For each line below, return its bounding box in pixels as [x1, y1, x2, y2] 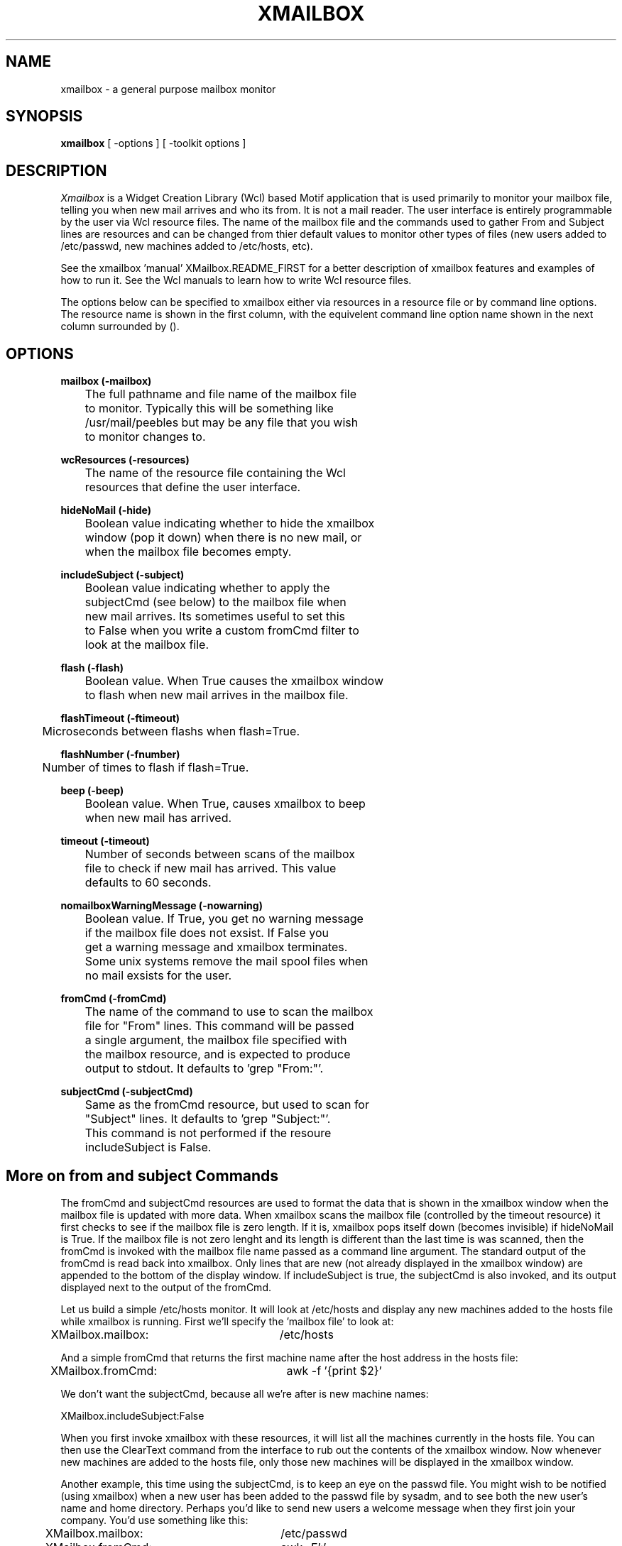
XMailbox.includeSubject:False [60, 1409, 204, 1422]
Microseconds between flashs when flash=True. [42, 724, 300, 739]
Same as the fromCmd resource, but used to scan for [84, 1097, 369, 1112]
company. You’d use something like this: [60, 1513, 249, 1526]
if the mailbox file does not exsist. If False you [84, 926, 329, 941]
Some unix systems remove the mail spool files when [84, 954, 369, 969]
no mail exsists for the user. [84, 968, 232, 983]
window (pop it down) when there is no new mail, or [84, 530, 362, 545]
